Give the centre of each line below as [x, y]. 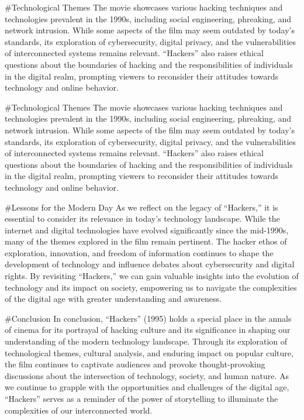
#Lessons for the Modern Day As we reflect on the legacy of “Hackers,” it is [141, 207]
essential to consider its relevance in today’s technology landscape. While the [142, 218]
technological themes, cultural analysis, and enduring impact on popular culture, [149, 352]
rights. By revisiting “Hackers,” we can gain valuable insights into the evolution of [152, 276]
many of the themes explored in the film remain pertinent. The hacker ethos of [146, 241]
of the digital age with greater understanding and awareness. [113, 299]
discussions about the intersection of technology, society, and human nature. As [147, 375]
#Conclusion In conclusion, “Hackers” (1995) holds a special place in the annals [148, 318]
